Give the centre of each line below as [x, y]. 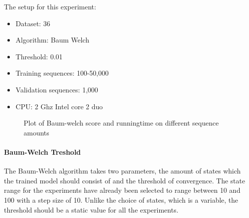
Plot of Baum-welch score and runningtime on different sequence [121, 123]
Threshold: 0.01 [39, 56]
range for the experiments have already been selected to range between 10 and [122, 190]
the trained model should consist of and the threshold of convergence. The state [124, 180]
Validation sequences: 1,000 [57, 89]
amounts [36, 132]
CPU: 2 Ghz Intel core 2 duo [59, 106]
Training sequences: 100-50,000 [62, 73]
